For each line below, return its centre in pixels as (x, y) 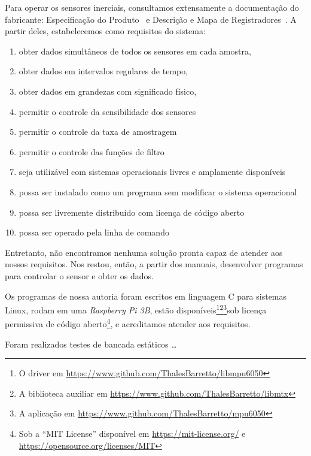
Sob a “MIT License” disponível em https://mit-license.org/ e (132, 433)
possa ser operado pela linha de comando (94, 232)
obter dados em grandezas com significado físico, (108, 91)
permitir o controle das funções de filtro (92, 151)
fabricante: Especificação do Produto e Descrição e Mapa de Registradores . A (151, 19)
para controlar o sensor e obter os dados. (79, 275)
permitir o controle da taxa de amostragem (98, 132)
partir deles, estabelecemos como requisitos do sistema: (105, 31)
